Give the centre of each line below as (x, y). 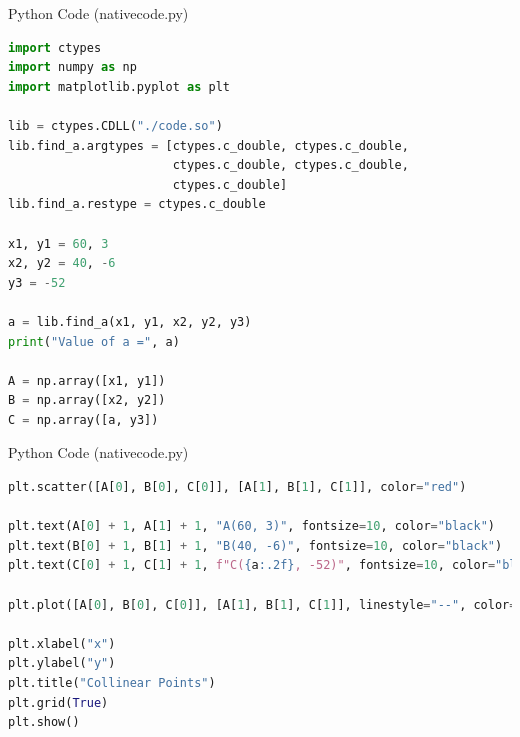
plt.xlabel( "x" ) (62, 643)
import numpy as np (72, 67)
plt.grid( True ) (58, 702)
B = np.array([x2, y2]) (87, 400)
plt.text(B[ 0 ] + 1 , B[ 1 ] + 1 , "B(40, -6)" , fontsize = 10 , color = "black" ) (255, 545)
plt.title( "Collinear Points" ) (112, 683)
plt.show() (44, 722)
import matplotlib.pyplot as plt (119, 86)
